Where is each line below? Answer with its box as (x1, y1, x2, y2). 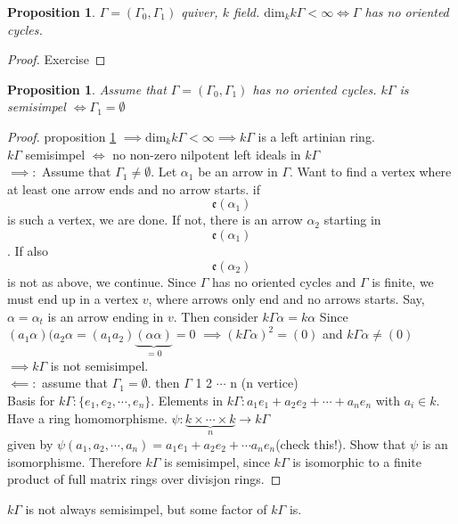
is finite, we (372, 272, 434, 291)
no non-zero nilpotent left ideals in (112, 144, 301, 163)
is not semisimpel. (50, 356, 149, 374)
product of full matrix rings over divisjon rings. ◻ (7, 470, 282, 488)
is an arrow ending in (47, 307, 164, 325)
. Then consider (173, 307, 258, 325)
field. (233, 3, 260, 20)
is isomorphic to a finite (292, 452, 422, 471)
